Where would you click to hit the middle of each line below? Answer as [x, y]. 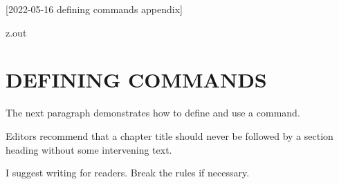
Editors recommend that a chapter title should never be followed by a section [169, 135]
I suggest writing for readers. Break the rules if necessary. [128, 173]
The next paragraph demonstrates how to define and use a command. [153, 113]
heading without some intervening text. [89, 149]
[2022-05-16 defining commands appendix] [94, 9]
